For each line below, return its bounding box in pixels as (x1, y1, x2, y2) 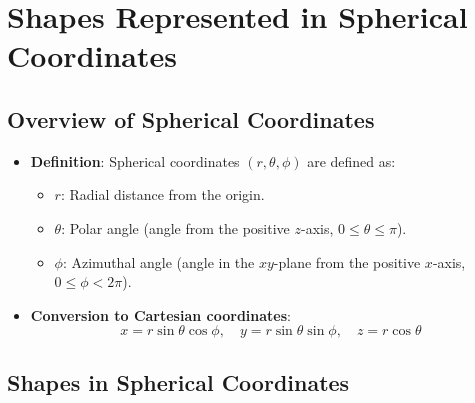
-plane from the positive (273, 251, 421, 272)
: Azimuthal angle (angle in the (62, 251, 255, 272)
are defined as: (307, 150, 396, 171)
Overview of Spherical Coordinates (7, 103, 375, 134)
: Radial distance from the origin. (60, 184, 265, 205)
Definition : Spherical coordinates (30, 150, 240, 171)
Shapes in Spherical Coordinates (7, 366, 350, 397)
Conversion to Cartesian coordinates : (30, 304, 292, 325)
